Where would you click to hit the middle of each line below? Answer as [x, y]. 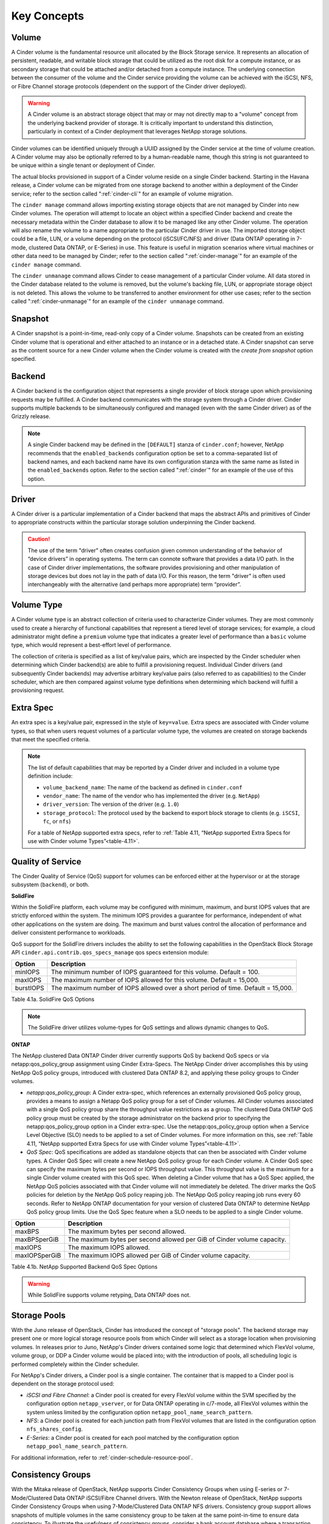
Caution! [39, 539]
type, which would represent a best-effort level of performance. [91, 645]
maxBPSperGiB [37, 1239]
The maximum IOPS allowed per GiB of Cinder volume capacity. [159, 1256]
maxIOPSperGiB [38, 1256]
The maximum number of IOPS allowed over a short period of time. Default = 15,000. [172, 988]
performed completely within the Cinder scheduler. [75, 1364]
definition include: [50, 776]
